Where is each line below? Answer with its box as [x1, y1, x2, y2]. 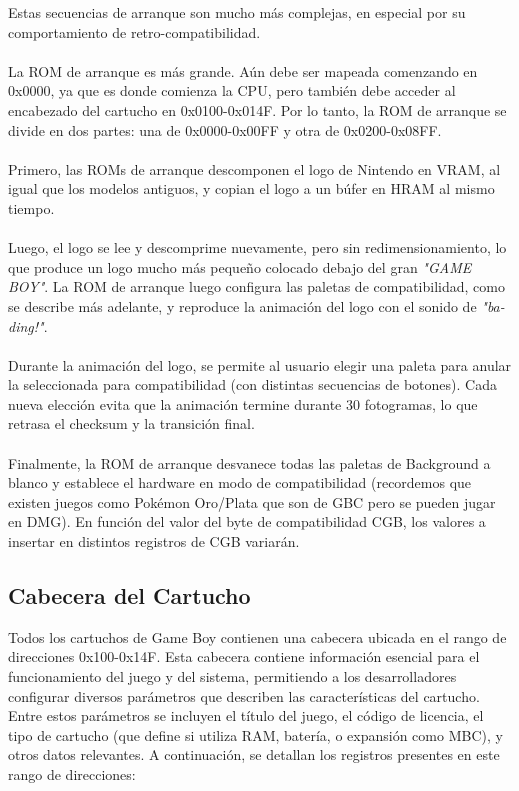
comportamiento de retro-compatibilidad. [8, 21, 261, 42]
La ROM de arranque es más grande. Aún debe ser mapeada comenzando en [8, 60, 478, 81]
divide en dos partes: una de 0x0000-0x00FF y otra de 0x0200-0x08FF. [8, 119, 442, 140]
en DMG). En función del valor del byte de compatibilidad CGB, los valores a [8, 511, 486, 532]
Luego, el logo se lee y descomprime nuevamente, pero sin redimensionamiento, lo [8, 237, 507, 258]
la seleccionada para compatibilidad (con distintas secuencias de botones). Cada [8, 374, 497, 395]
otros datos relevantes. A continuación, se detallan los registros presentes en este [8, 744, 500, 765]
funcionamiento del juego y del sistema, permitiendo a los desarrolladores [8, 666, 457, 687]
